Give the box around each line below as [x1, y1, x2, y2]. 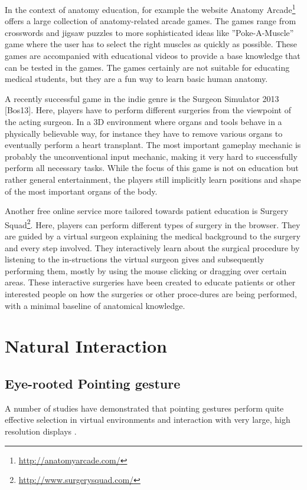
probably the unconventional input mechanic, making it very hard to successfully [5, 150, 298, 162]
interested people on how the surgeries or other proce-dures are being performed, [5, 287, 297, 300]
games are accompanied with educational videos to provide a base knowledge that [5, 50, 301, 62]
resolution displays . [5, 425, 77, 437]
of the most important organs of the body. [5, 185, 158, 197]
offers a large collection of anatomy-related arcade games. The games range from [5, 15, 296, 27]
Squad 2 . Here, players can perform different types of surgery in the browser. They [5, 216, 301, 231]
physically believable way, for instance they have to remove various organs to [5, 127, 283, 139]
